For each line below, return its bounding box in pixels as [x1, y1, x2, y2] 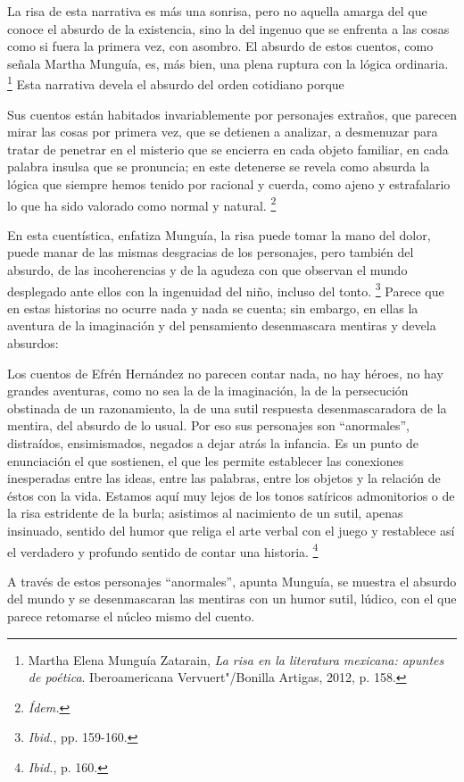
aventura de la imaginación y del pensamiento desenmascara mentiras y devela [7, 316, 436, 335]
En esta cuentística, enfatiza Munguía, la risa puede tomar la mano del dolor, [7, 225, 431, 244]
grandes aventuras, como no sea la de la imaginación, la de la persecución [7, 381, 409, 400]
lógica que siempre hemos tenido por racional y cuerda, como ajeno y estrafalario [7, 175, 451, 193]
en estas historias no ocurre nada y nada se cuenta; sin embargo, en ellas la [7, 298, 418, 317]
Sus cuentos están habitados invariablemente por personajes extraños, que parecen [7, 104, 457, 123]
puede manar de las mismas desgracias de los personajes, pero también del [7, 243, 414, 262]
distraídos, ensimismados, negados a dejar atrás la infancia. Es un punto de [7, 434, 419, 453]
